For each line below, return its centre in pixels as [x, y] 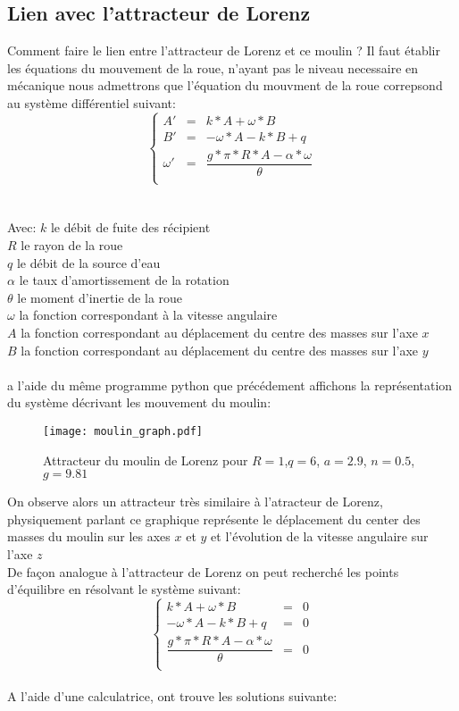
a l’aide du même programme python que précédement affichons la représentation [230, 385]
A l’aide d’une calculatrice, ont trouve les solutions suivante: [172, 696]
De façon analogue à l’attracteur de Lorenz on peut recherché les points [203, 571]
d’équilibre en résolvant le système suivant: [124, 589]
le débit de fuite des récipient [130, 227]
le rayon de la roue [72, 245]
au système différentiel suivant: [92, 102]
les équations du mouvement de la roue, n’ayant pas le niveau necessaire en [213, 67]
